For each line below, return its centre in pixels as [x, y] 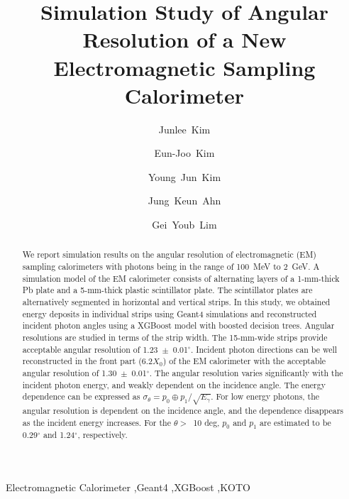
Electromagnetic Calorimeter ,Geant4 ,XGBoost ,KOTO [128, 487]
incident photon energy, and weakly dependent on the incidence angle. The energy [174, 384]
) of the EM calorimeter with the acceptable [244, 361]
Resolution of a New [184, 39]
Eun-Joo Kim [184, 153]
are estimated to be [295, 422]
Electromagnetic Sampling [184, 67]
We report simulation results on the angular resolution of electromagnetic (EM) [169, 254]
